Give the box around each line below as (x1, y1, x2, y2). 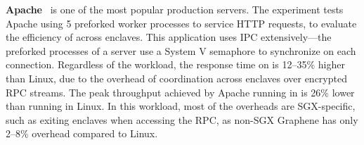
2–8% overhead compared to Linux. (6, 126, 158, 141)
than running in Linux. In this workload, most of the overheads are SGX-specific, (6, 99, 356, 113)
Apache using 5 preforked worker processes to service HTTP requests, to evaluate (6, 15, 357, 30)
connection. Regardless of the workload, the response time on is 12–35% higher (6, 57, 345, 72)
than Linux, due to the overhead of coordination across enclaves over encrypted (6, 70, 347, 85)
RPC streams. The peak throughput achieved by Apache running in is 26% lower (6, 84, 355, 99)
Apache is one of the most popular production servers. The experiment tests (6, 2, 344, 16)
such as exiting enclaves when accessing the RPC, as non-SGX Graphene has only (6, 112, 358, 127)
